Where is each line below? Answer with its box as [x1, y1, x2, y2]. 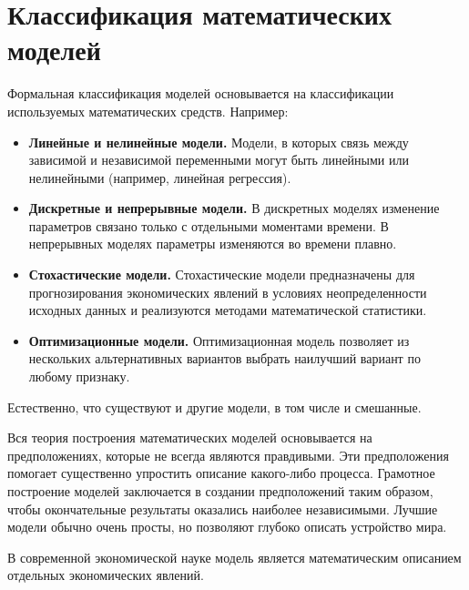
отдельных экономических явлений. [7, 565, 204, 585]
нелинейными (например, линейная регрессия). [28, 168, 291, 187]
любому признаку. [28, 367, 130, 386]
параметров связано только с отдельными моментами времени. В [28, 216, 389, 235]
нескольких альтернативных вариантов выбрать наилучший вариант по [28, 349, 421, 368]
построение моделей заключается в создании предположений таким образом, [7, 482, 433, 500]
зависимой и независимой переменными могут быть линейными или [28, 150, 409, 169]
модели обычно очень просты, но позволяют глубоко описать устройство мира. [7, 517, 447, 536]
